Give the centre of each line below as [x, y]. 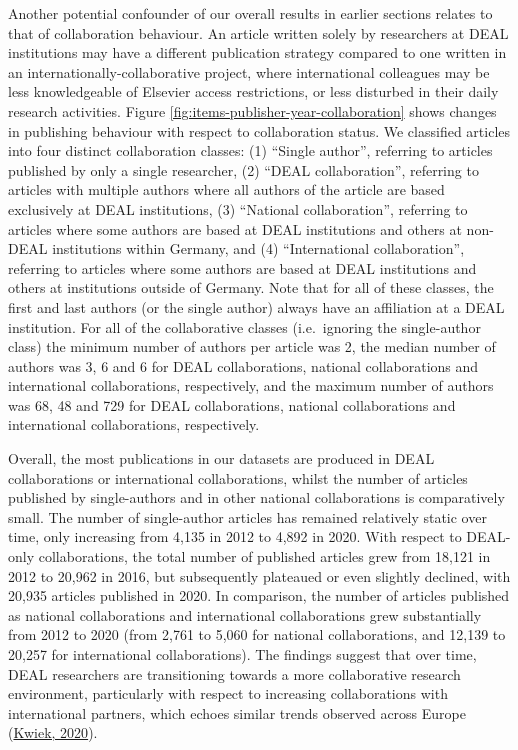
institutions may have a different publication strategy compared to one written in [257, 52]
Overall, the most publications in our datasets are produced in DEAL [221, 458]
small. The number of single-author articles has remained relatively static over [247, 516]
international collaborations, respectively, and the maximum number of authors [251, 385]
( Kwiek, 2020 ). [53, 732]
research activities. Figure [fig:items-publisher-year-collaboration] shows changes [252, 110]
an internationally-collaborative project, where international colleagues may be [249, 71]
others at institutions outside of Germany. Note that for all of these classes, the [251, 287]
